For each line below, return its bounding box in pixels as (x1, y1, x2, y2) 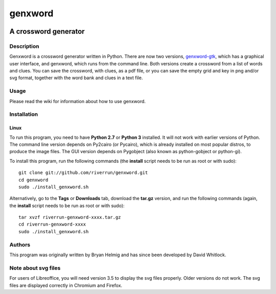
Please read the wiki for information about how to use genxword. (9, 98, 146, 104)
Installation (9, 111, 38, 118)
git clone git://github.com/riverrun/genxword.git (18, 170, 148, 176)
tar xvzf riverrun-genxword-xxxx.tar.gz (18, 214, 121, 220)
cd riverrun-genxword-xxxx (18, 222, 86, 227)
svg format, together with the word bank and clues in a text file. (9, 75, 143, 81)
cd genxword (18, 177, 49, 183)
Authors (9, 241, 31, 248)
